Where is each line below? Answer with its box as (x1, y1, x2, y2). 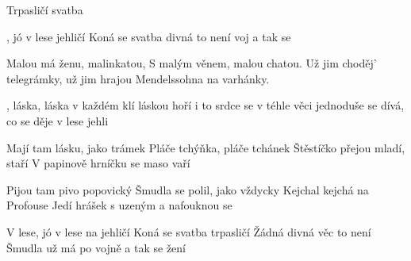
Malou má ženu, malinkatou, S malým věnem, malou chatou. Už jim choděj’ (6, 55, 377, 71)
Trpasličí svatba (6, 2, 83, 17)
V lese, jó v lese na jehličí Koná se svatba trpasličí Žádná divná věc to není (6, 223, 371, 240)
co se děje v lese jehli (6, 112, 109, 129)
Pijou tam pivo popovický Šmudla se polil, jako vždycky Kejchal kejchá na (6, 181, 369, 198)
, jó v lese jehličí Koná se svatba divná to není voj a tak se (6, 28, 291, 44)
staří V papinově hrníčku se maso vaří (6, 155, 190, 171)
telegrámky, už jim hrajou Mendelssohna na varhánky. (6, 70, 270, 86)
